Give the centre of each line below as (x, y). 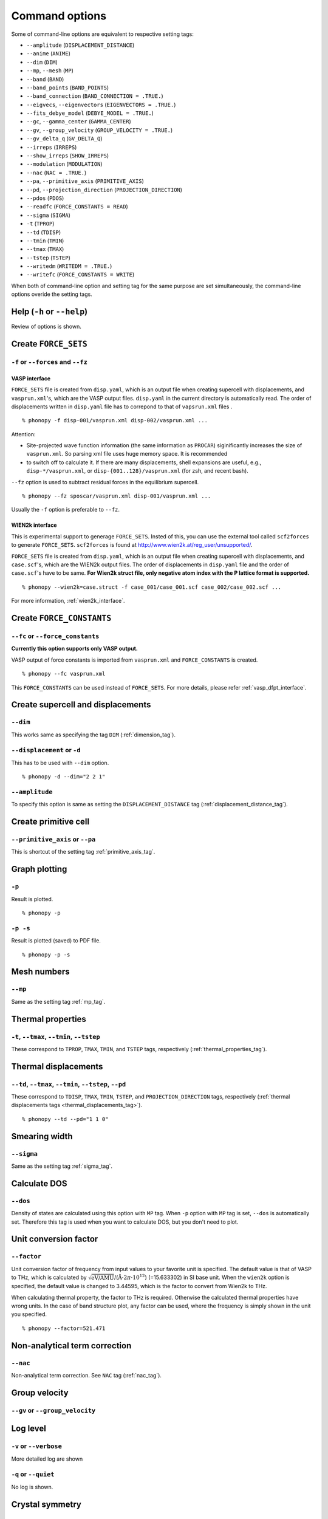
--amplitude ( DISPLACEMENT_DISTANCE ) (80, 45)
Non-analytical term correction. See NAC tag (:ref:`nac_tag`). (87, 1375)
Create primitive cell (50, 822)
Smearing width (42, 1136)
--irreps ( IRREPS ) (52, 147)
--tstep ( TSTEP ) (49, 258)
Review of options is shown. (46, 327)
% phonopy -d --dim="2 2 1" (64, 777)
